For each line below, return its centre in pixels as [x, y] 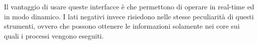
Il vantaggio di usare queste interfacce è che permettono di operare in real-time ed [129, 6]
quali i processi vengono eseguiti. [54, 35]
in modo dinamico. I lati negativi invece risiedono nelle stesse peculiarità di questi [129, 16]
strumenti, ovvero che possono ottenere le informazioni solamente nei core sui [122, 26]
